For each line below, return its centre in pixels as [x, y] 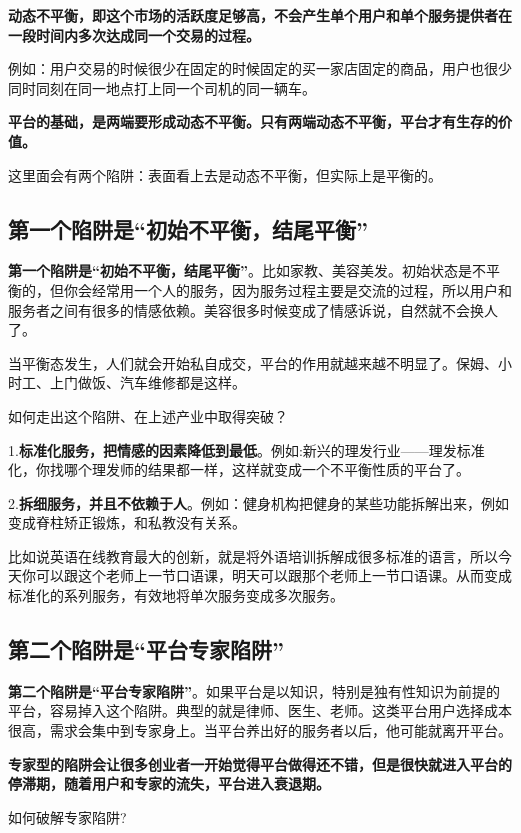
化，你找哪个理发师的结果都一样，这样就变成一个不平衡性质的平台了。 [239, 469]
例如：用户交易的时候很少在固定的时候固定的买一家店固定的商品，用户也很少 [260, 68]
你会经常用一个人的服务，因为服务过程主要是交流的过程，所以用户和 [287, 289]
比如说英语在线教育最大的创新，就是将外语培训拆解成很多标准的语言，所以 [253, 555]
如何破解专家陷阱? [67, 816]
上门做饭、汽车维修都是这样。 [147, 382]
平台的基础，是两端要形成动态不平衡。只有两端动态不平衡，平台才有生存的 [253, 121]
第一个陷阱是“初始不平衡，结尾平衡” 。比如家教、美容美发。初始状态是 [240, 270]
